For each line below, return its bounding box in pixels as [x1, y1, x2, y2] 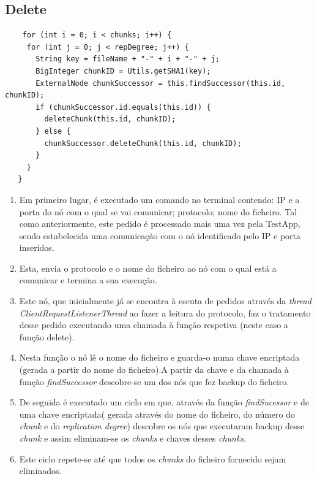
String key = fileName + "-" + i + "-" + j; [35, 55, 220, 64]
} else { [35, 126, 71, 136]
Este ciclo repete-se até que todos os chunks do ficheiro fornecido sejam [19, 452, 286, 465]
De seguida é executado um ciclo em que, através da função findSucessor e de [19, 396, 309, 408]
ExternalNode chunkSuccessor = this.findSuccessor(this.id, [35, 79, 286, 88]
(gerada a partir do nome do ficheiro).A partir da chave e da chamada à [19, 363, 289, 376]
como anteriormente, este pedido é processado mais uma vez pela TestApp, [19, 217, 300, 230]
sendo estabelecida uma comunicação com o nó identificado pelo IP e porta [19, 229, 301, 242]
